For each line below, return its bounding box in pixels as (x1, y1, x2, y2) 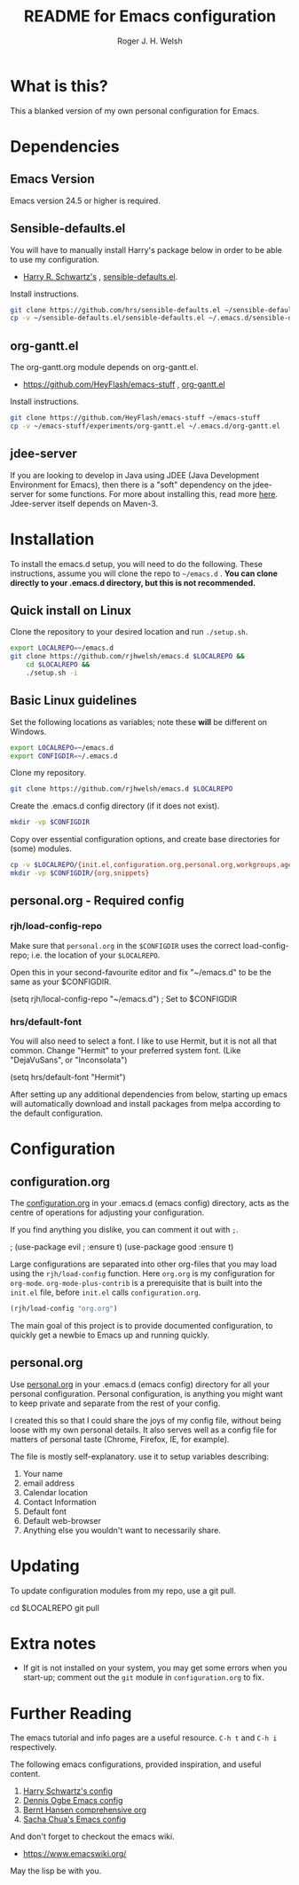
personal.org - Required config (10, 894, 185, 909)
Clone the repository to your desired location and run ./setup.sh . (10, 627, 248, 637)
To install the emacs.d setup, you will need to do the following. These (10, 558, 263, 569)
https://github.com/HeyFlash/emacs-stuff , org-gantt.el (22, 379, 225, 390)
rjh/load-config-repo (10, 920, 103, 933)
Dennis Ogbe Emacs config (22, 1795, 123, 1806)
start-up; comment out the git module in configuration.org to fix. (22, 1672, 264, 1683)
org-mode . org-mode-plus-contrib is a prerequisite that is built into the (10, 1277, 263, 1288)
